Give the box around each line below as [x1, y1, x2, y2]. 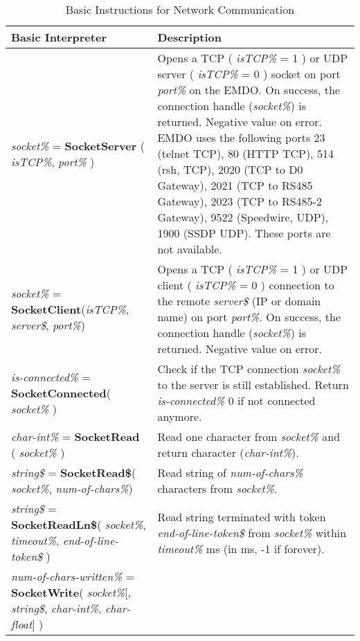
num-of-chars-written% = [11, 568, 135, 584]
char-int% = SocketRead [11, 428, 140, 444]
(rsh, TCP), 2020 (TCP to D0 [157, 161, 303, 177]
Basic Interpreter [11, 29, 107, 45]
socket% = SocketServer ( [11, 137, 145, 154]
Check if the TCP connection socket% [157, 361, 341, 377]
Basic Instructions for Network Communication [65, 1, 295, 17]
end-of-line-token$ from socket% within [157, 524, 347, 541]
